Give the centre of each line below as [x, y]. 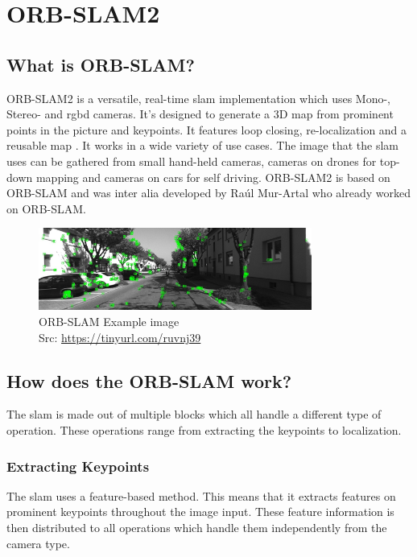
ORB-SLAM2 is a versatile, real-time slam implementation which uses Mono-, [199, 98]
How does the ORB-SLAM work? [149, 380]
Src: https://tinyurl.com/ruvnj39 [120, 337]
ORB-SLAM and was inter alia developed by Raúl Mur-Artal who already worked [208, 193]
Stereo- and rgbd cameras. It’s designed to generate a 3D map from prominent [200, 114]
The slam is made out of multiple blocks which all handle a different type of [194, 414]
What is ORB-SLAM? [101, 64]
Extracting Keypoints [78, 466]
